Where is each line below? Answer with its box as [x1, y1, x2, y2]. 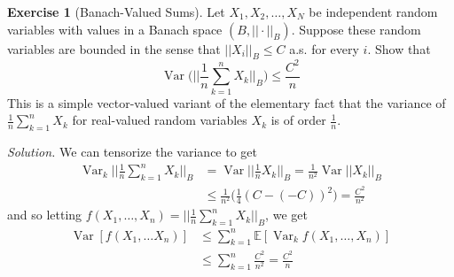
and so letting [7, 205, 82, 224]
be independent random [309, 3, 438, 20]
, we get [265, 205, 308, 224]
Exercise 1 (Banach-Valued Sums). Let [7, 3, 225, 20]
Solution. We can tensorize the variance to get [7, 142, 258, 161]
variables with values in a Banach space [7, 19, 223, 38]
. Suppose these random [291, 19, 421, 38]
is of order [270, 111, 326, 129]
